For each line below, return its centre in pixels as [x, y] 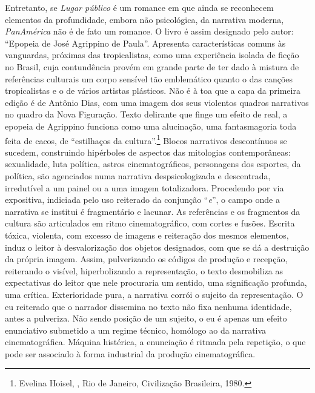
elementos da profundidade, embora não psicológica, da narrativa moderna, [144, 19]
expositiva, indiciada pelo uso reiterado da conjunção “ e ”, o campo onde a [142, 200]
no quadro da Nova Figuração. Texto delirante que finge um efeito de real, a [146, 114]
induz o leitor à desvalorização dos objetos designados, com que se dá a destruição [157, 247]
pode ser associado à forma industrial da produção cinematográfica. [130, 353]
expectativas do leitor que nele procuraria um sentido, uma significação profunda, [156, 282]
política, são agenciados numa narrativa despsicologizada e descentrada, [138, 175]
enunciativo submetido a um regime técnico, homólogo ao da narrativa [136, 330]
